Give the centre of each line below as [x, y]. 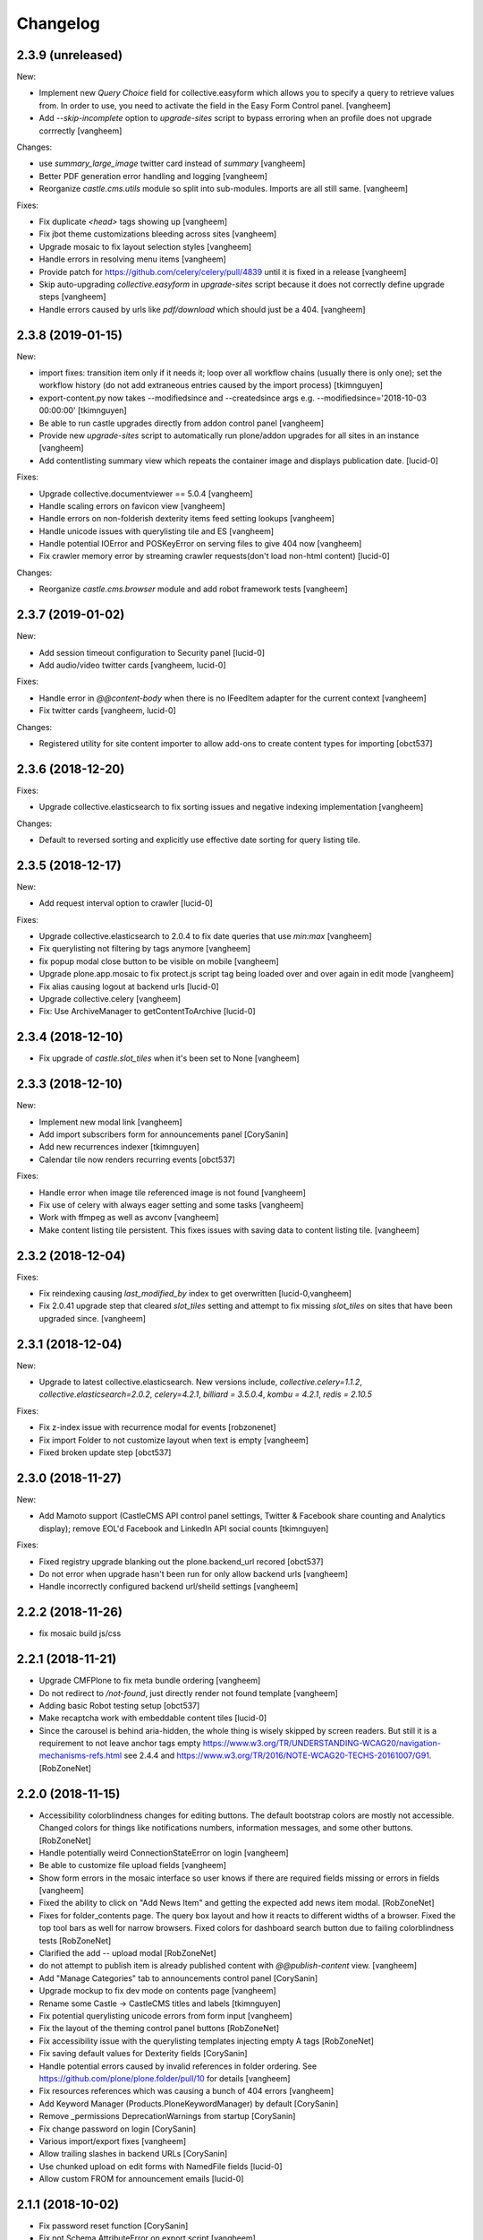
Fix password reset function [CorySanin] [114, 2226]
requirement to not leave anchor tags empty [120, 1744]
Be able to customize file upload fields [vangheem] [133, 1865]
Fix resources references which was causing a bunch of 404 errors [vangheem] [186, 2091]
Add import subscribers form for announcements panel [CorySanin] [164, 1134]
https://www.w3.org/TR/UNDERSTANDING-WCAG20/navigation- [322, 1744]
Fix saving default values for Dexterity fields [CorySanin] [143, 2054]
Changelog [58, 23]
